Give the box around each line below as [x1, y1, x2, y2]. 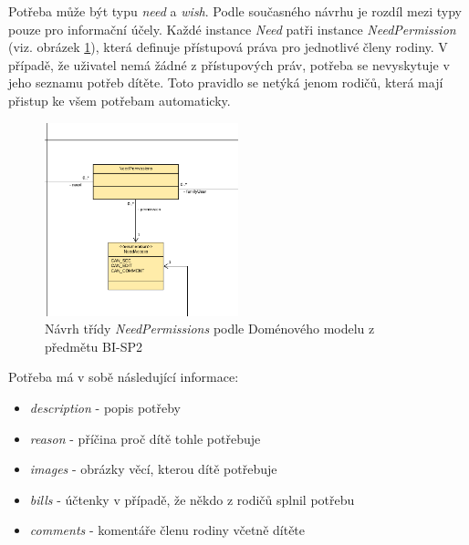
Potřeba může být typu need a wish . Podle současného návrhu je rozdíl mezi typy [8, 2, 462, 20]
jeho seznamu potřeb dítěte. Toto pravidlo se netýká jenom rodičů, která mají [8, 73, 443, 92]
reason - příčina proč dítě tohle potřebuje [29, 428, 261, 447]
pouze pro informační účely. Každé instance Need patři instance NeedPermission [8, 19, 456, 38]
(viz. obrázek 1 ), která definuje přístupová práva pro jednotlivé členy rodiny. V [8, 37, 448, 57]
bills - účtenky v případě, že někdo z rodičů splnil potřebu [29, 489, 355, 509]
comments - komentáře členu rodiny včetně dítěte [29, 520, 306, 540]
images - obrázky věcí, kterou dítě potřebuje [29, 459, 277, 478]
